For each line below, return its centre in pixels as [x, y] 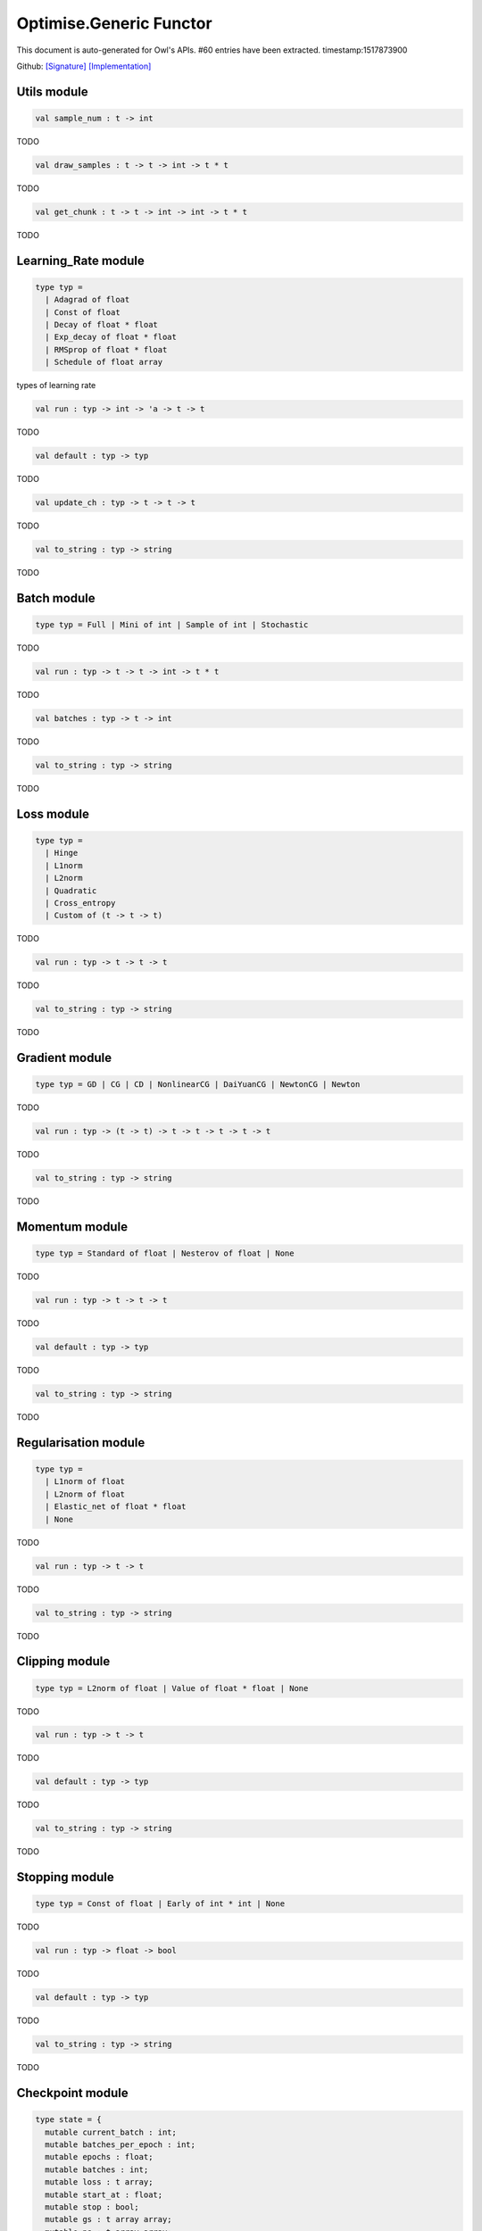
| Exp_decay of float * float [111, 337]
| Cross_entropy [80, 903]
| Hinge [62, 853]
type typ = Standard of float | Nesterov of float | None [165, 1253]
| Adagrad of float [87, 300]
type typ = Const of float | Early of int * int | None [160, 1904]
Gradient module [64, 1058]
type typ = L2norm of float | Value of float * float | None [172, 1688]
